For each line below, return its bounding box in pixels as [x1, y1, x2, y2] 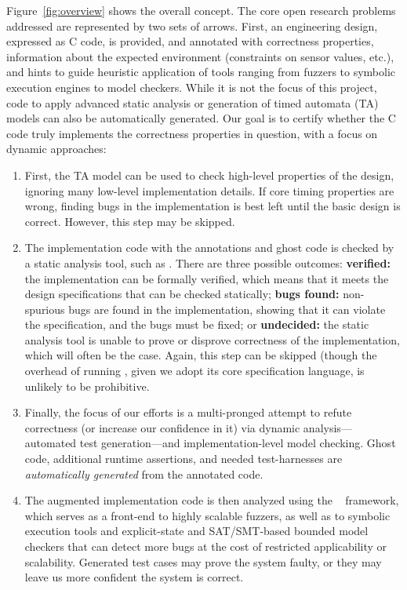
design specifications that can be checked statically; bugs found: [24, 286, 340, 302]
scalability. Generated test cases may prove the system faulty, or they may [24, 553, 382, 570]
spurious [24, 300, 65, 317]
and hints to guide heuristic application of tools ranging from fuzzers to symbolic [6, 64, 396, 80]
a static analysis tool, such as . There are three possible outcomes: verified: [24, 254, 391, 271]
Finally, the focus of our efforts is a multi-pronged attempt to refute [24, 404, 352, 421]
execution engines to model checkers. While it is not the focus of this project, [6, 78, 377, 95]
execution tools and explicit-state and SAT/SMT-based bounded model [24, 523, 369, 539]
